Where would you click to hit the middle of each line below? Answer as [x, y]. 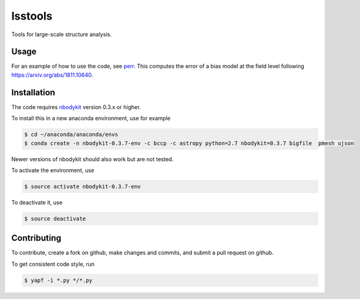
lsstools [32, 16]
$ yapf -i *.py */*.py [58, 280]
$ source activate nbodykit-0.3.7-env [82, 186]
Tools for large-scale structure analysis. [62, 34]
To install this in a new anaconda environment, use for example [91, 118]
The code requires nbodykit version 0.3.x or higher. [76, 107]
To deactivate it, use [37, 202]
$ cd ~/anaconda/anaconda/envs [71, 134]
